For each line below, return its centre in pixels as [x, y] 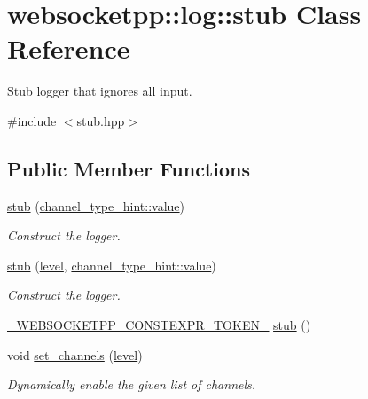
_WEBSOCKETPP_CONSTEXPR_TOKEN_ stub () [159, 325]
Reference [69, 48]
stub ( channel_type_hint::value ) [96, 205]
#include [32, 120]
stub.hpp [101, 120]
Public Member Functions [129, 168]
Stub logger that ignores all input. [100, 91]
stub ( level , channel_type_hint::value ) [112, 265]
